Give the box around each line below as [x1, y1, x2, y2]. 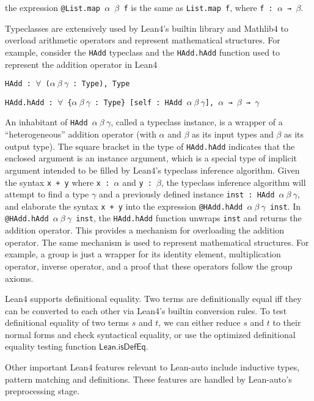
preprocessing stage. [5, 384, 80, 397]
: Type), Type [73, 79, 130, 89]
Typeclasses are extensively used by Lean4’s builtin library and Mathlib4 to [5, 21, 288, 34]
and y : [122, 175, 152, 188]
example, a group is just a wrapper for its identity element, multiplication [5, 248, 281, 260]
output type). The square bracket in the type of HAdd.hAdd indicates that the [5, 139, 295, 152]
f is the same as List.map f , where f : [123, 1, 273, 13]
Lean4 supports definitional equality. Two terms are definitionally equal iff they [5, 292, 302, 305]
